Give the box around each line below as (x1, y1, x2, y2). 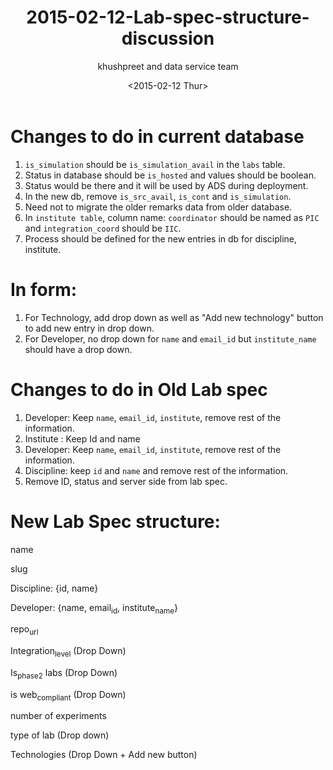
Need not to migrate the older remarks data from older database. (24, 201, 293, 213)
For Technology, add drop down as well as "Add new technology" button (24, 311, 324, 323)
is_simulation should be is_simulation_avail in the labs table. (24, 158, 286, 170)
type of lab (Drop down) (10, 729, 110, 741)
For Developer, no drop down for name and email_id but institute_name (24, 332, 317, 345)
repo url (10, 623, 39, 638)
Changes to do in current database (10, 125, 305, 148)
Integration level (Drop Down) (10, 645, 127, 659)
